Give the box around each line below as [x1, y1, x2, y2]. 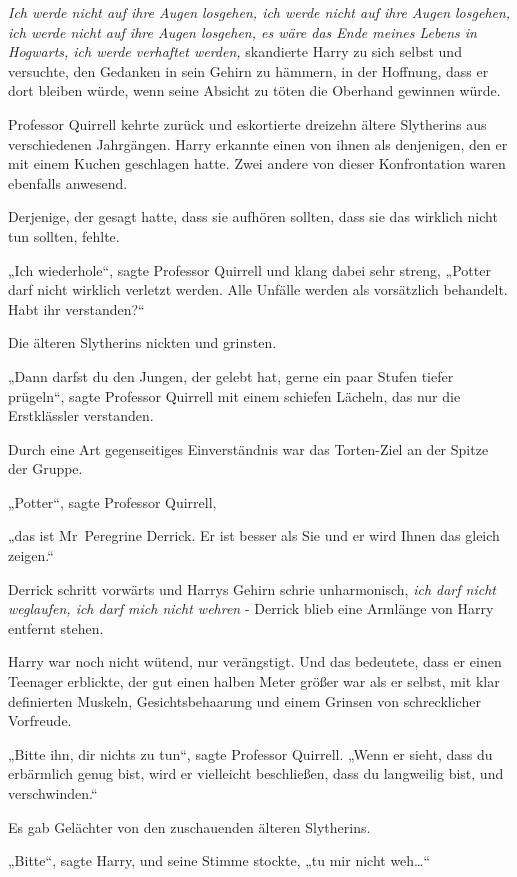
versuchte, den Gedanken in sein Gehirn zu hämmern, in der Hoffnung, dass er [8, 60, 489, 81]
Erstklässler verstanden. [8, 405, 154, 426]
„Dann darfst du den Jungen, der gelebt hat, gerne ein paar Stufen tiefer [8, 365, 454, 386]
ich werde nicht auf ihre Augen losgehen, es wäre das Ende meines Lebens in [8, 21, 477, 42]
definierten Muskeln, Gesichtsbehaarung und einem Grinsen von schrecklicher [8, 690, 481, 711]
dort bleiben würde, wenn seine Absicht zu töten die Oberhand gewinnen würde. [8, 80, 501, 101]
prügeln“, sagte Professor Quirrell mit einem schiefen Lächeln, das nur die [8, 385, 461, 406]
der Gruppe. [8, 458, 83, 479]
